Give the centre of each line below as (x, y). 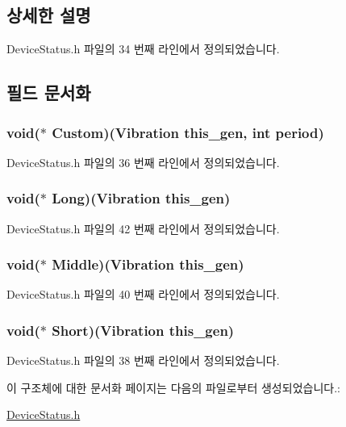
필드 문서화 (49, 92)
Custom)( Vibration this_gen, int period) (188, 132)
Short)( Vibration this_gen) (143, 330)
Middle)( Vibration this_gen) (148, 264)
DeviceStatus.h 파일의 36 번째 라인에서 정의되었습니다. (143, 162)
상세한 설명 (49, 15)
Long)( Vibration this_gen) (141, 198)
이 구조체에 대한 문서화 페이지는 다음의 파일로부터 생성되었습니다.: (173, 387)
